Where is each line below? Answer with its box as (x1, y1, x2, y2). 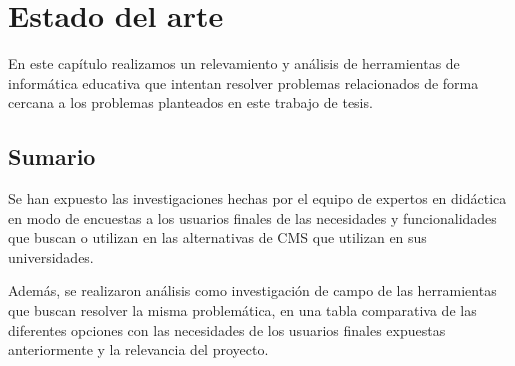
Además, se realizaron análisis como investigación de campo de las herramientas (8, 280, 497, 301)
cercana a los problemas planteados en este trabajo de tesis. (8, 92, 373, 113)
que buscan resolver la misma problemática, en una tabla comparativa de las (8, 300, 477, 321)
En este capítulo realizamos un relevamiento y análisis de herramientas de (8, 53, 460, 74)
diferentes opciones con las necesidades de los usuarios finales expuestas (8, 319, 446, 340)
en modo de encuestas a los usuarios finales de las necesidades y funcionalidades (8, 207, 497, 228)
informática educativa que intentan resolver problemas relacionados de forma (8, 72, 479, 93)
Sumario (8, 141, 96, 172)
